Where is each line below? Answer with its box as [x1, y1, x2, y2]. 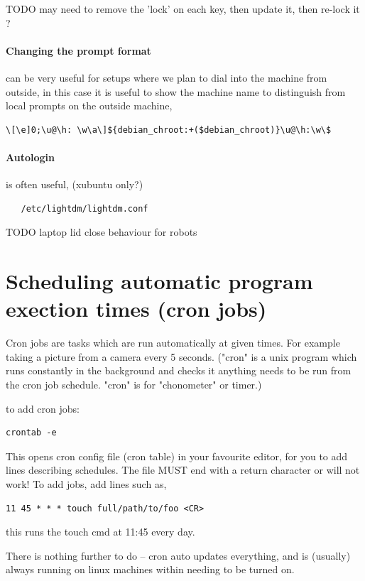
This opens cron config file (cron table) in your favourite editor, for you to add [6, 448, 348, 463]
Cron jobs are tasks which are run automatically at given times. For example [6, 335, 340, 350]
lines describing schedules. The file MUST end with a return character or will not [6, 462, 360, 477]
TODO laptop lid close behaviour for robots [6, 224, 197, 239]
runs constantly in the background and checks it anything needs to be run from [6, 363, 352, 378]
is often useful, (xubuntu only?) [6, 177, 143, 192]
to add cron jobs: [6, 401, 80, 416]
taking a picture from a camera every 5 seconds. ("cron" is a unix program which [6, 349, 357, 364]
